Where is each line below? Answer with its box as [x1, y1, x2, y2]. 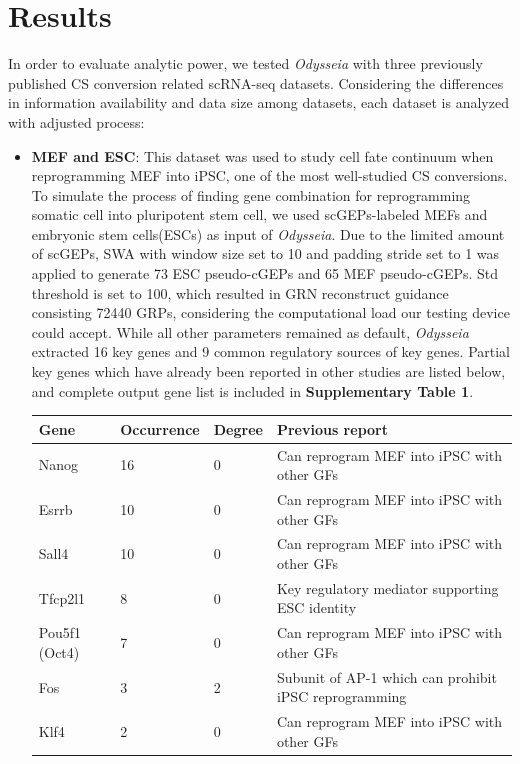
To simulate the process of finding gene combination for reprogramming [31, 184, 471, 205]
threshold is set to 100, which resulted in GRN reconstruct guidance [31, 282, 449, 303]
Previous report [276, 418, 388, 439]
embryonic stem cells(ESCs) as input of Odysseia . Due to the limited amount [31, 223, 505, 244]
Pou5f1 [38, 622, 82, 643]
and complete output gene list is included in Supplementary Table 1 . [31, 380, 474, 401]
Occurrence [120, 418, 200, 439]
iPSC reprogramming [276, 686, 407, 707]
